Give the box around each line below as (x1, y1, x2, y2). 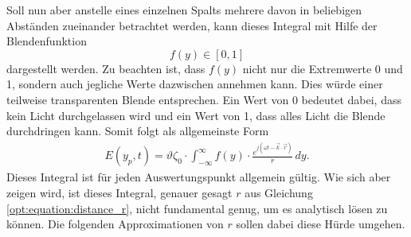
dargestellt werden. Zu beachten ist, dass (6, 60, 205, 76)
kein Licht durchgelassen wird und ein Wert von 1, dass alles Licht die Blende (6, 107, 386, 123)
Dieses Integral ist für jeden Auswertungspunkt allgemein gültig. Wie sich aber (6, 169, 391, 185)
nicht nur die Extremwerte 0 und (242, 60, 403, 76)
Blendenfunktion (6, 33, 87, 49)
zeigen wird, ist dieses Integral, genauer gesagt (6, 184, 233, 200)
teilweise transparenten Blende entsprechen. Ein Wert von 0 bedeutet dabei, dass (6, 91, 401, 107)
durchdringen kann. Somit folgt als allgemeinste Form (6, 122, 269, 139)
